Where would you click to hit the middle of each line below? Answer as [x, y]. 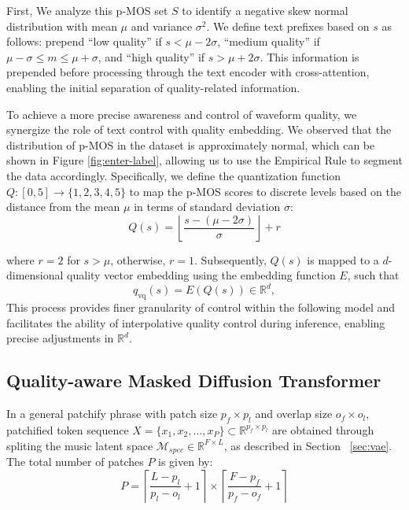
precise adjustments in [60, 338]
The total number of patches [75, 462]
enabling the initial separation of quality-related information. [153, 87]
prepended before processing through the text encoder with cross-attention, [188, 72]
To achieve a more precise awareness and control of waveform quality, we [182, 114]
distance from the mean [63, 207]
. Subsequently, [230, 259]
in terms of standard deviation [207, 207]
